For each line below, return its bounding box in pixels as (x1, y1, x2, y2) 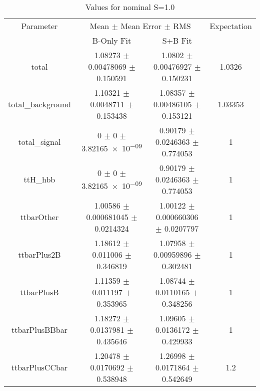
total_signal (18, 136, 61, 147)
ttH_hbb (23, 173, 55, 185)
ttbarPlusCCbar (11, 361, 68, 373)
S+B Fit (162, 35, 192, 46)
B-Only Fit (92, 35, 131, 46)
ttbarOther (20, 211, 59, 223)
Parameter (21, 20, 58, 32)
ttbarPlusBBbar (11, 324, 67, 335)
